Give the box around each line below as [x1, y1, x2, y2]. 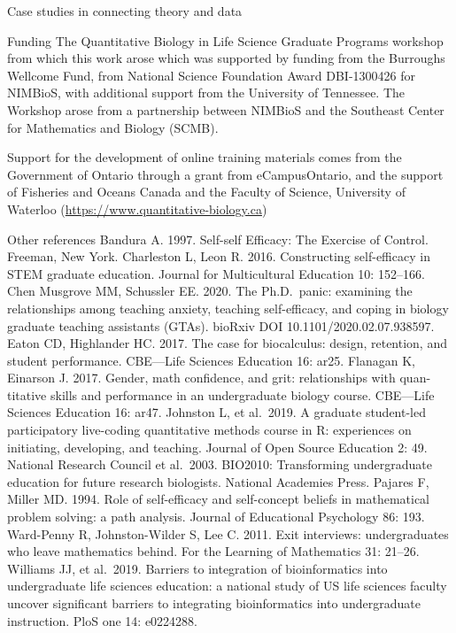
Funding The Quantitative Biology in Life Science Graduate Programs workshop [7, 31, 444, 50]
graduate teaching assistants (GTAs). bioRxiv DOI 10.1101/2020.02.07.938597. [7, 316, 435, 335]
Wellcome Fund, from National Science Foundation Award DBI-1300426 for [7, 66, 415, 84]
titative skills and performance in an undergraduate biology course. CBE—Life [7, 385, 435, 404]
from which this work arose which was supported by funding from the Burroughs [7, 49, 445, 67]
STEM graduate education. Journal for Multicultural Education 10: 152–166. [7, 264, 425, 282]
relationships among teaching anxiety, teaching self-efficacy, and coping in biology [7, 298, 449, 317]
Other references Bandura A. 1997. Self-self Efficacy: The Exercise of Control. [7, 229, 429, 248]
